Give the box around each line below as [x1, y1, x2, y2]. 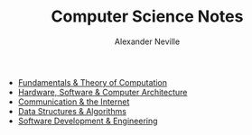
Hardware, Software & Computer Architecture [17, 86, 188, 97]
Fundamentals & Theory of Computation [17, 76, 168, 87]
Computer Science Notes [51, 6, 244, 27]
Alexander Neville [114, 36, 181, 47]
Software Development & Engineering [17, 115, 158, 126]
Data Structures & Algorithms [17, 105, 126, 116]
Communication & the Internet [17, 96, 130, 107]
